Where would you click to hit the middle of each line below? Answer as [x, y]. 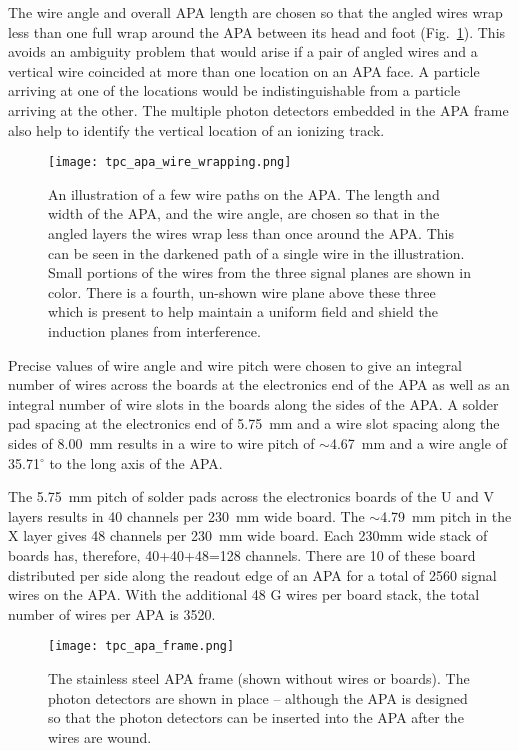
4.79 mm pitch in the [446, 515]
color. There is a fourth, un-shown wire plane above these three [242, 291]
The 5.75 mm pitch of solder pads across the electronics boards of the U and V [251, 496]
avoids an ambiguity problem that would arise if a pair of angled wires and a [243, 51]
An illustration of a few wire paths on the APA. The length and [244, 193]
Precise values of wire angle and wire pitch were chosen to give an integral [235, 364]
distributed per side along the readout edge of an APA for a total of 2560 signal [252, 574]
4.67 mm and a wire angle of [418, 442]
